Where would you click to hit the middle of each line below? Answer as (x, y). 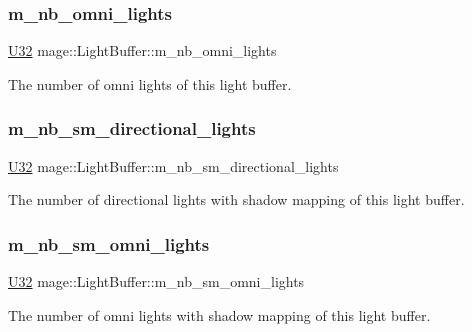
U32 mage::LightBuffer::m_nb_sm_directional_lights (173, 165)
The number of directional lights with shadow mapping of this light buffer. (236, 199)
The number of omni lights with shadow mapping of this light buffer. (219, 314)
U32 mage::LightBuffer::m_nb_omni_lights (142, 50)
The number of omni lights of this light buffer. (150, 83)
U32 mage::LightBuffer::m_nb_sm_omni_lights (156, 281)
